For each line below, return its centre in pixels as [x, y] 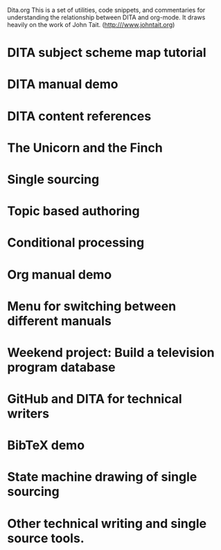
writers [28, 414]
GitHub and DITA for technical [95, 399]
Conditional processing [76, 243]
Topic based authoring [73, 211]
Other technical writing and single [107, 523]
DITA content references [79, 116]
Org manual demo [60, 275]
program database [61, 367]
